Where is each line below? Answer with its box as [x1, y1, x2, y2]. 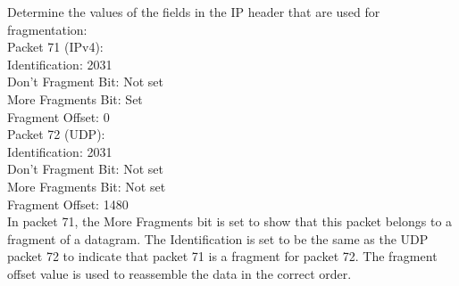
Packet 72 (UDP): [7, 125, 105, 143]
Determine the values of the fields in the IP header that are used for [7, 3, 380, 20]
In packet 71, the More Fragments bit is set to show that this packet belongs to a [7, 212, 453, 231]
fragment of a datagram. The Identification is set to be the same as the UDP [7, 229, 429, 248]
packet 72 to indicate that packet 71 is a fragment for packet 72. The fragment [7, 247, 438, 266]
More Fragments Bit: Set [7, 89, 143, 108]
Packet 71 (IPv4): [7, 37, 104, 56]
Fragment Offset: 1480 [7, 194, 129, 213]
